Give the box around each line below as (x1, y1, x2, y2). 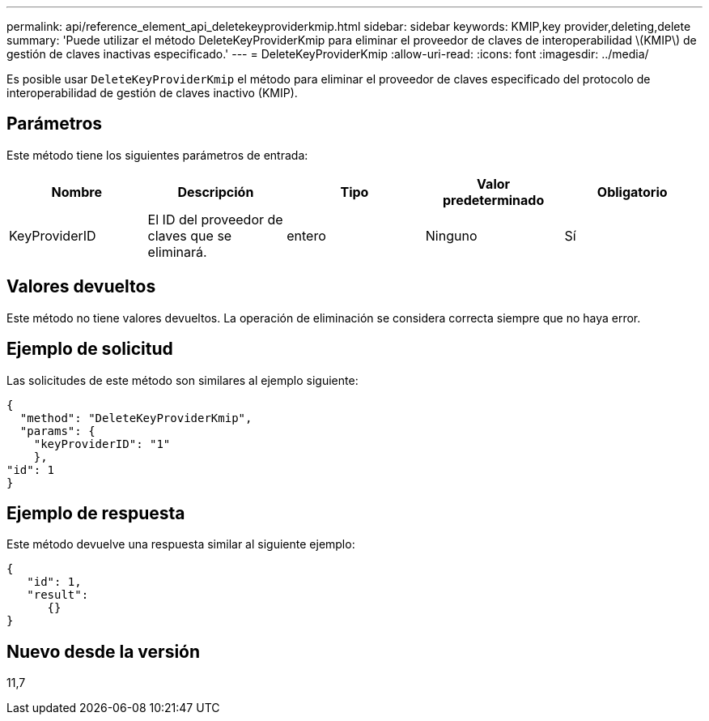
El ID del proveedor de (147, 211, 283, 228)
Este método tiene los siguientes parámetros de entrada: (6, 147, 308, 162)
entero (287, 227, 326, 244)
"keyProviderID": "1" (33, 437, 171, 450)
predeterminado (442, 191, 545, 208)
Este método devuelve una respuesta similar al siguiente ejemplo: (6, 537, 355, 552)
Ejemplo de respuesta (6, 502, 185, 523)
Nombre (51, 183, 102, 200)
